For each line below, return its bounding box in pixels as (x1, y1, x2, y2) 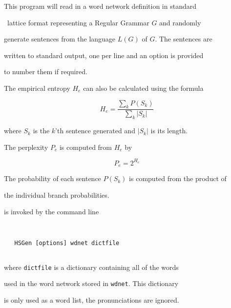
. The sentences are (155, 34, 212, 44)
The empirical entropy (4, 82, 70, 93)
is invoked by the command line (4, 206, 99, 216)
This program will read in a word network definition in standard (4, 1, 196, 11)
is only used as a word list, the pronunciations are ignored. (4, 295, 179, 305)
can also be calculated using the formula (83, 82, 204, 93)
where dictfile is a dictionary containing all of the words (4, 262, 179, 272)
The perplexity (4, 142, 48, 152)
